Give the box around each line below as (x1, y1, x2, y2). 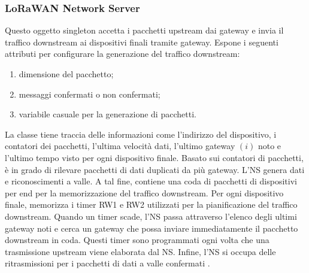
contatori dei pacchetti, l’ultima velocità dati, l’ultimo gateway (5, 139, 235, 152)
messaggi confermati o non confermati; (19, 87, 160, 100)
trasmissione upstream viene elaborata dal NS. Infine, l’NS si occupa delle (5, 245, 276, 257)
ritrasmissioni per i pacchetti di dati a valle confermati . (5, 257, 210, 269)
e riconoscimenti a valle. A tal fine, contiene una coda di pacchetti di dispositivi (5, 175, 297, 187)
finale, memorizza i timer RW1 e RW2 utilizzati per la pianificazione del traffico (5, 198, 298, 211)
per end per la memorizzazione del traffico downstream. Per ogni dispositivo (5, 186, 284, 199)
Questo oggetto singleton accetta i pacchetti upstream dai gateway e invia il (5, 24, 284, 37)
